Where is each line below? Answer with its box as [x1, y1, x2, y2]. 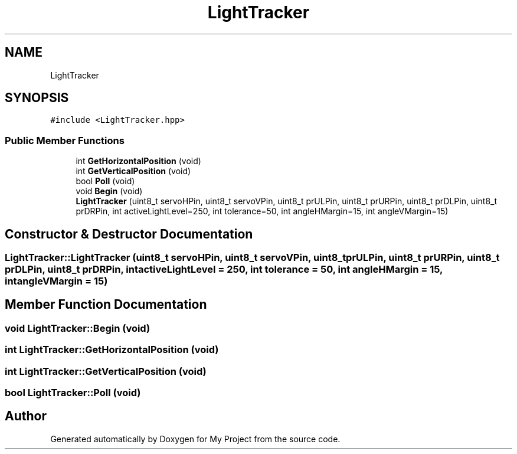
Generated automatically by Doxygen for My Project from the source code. [50, 433, 341, 444]
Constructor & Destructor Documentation [5, 226, 253, 241]
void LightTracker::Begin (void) [5, 322, 150, 334]
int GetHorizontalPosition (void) [76, 156, 201, 166]
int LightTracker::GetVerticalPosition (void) [5, 365, 207, 377]
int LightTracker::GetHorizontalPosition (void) [5, 344, 219, 356]
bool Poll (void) [76, 176, 135, 187]
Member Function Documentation [5, 297, 207, 312]
